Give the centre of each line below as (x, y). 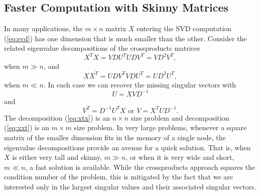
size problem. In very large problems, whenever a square (160, 127)
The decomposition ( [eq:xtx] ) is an (57, 117)
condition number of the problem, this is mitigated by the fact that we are (119, 177)
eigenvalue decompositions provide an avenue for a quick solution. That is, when (127, 147)
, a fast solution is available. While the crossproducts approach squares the (140, 167)
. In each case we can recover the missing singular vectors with (140, 84)
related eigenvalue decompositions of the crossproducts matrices (102, 48)
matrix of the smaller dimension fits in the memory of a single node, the (115, 137)
